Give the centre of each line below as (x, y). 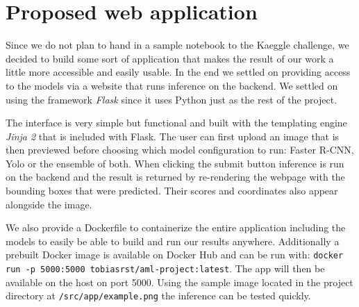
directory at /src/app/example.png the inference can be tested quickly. (158, 296)
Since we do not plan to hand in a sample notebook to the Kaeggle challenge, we (177, 45)
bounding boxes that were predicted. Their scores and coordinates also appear (172, 191)
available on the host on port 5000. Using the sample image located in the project (179, 282)
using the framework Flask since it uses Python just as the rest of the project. (172, 99)
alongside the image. (49, 204)
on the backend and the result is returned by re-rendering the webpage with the (175, 177)
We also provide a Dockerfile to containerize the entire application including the (176, 227)
